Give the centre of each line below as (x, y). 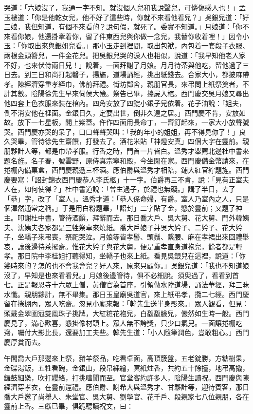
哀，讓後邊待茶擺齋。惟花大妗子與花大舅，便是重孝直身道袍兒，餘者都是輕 (123, 246)
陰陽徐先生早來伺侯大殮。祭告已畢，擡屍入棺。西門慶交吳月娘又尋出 (140, 93)
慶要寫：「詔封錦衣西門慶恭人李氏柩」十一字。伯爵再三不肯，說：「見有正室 (123, 179)
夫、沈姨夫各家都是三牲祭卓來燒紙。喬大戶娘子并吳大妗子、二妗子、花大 (120, 227)
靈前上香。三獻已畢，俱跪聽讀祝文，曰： (69, 406)
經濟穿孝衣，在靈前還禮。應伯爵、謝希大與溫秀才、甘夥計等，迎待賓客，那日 (126, 387)
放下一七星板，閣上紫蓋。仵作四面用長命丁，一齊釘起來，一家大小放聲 (130, 122)
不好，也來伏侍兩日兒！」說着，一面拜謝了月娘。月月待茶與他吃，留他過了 (123, 65)
